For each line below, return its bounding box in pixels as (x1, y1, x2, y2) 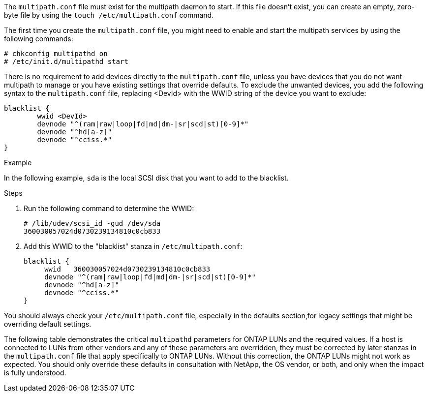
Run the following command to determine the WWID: (24, 204, 194, 213)
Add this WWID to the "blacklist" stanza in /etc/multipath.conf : (24, 242, 243, 250)
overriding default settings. (4, 320, 92, 328)
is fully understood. (4, 368, 66, 377)
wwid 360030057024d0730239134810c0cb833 (44, 265, 211, 273)
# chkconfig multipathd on (4, 50, 108, 58)
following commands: (4, 34, 73, 43)
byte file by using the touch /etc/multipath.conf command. (4, 11, 214, 19)
